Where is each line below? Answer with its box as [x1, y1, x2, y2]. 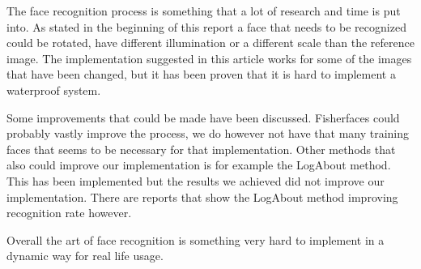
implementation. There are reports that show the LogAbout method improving [6, 188, 398, 205]
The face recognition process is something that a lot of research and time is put [6, 2, 401, 19]
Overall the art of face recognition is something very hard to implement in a [6, 231, 385, 248]
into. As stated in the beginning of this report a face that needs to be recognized [6, 18, 406, 35]
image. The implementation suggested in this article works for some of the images [6, 49, 412, 66]
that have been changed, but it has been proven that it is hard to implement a [6, 66, 396, 83]
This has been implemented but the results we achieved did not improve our [6, 172, 385, 189]
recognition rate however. [6, 204, 132, 221]
